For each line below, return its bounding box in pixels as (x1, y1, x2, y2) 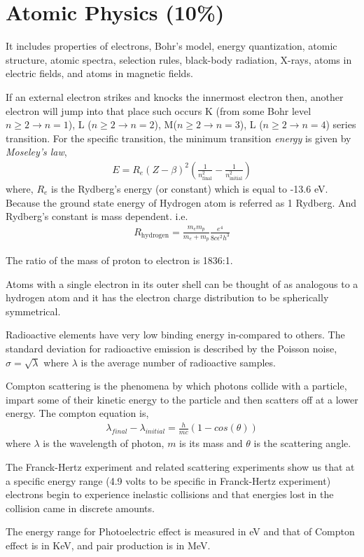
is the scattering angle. (253, 436, 351, 451)
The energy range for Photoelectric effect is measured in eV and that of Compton (6, 524, 355, 539)
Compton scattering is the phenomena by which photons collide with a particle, (6, 378, 347, 393)
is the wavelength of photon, (43, 436, 164, 451)
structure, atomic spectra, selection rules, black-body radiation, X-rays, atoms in (6, 52, 352, 67)
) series (325, 117, 356, 132)
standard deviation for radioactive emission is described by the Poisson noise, (6, 341, 337, 355)
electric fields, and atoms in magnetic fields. (6, 66, 193, 81)
